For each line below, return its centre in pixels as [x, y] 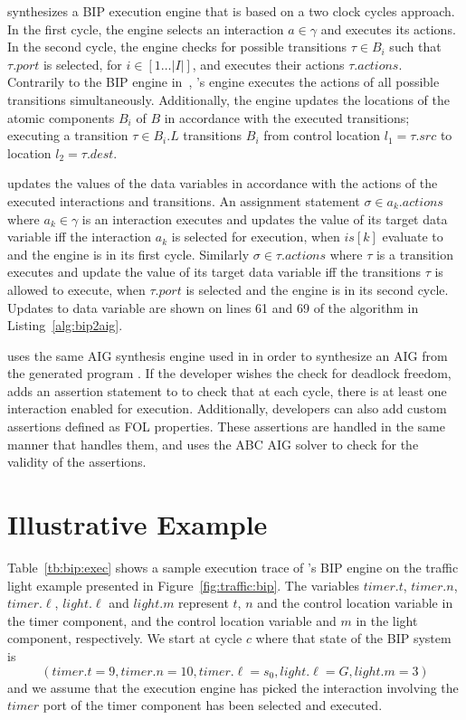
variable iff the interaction [80, 237]
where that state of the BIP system [353, 638]
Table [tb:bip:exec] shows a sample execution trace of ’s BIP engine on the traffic [233, 567]
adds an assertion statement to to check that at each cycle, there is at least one [227, 390]
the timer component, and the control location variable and [172, 620]
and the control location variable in [355, 603]
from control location [322, 135]
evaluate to [413, 237]
